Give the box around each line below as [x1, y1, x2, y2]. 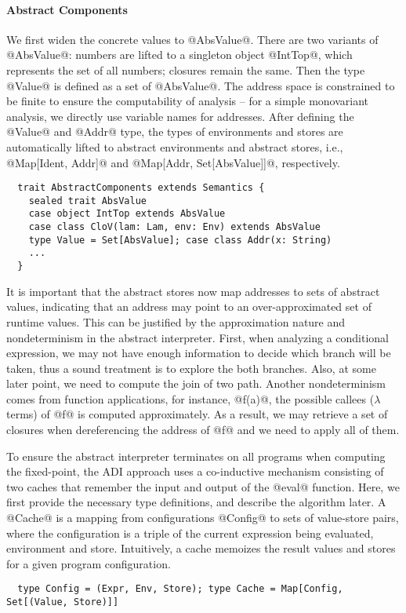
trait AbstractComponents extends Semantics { [17, 182, 265, 194]
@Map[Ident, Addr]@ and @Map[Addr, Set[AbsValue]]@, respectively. [6, 154, 340, 170]
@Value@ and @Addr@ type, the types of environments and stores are [6, 123, 343, 140]
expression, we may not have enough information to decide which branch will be [6, 345, 391, 361]
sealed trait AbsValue [28, 195, 147, 206]
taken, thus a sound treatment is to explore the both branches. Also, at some [6, 359, 376, 376]
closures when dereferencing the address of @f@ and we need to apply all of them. [6, 421, 400, 438]
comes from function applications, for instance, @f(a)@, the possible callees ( [6, 390, 375, 407]
